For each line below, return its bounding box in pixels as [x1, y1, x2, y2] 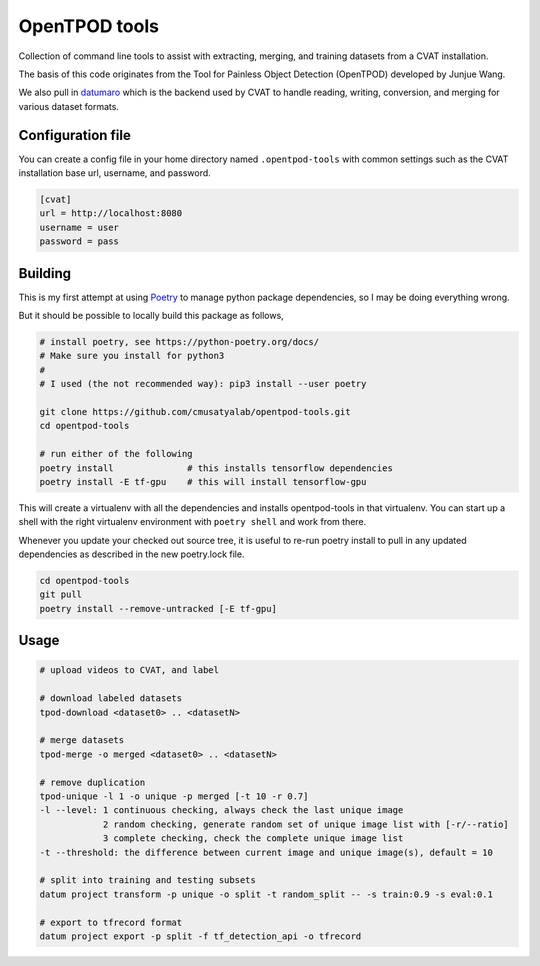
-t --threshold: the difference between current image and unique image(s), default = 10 [39, 846, 494, 858]
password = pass [39, 236, 120, 247]
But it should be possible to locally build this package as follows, [18, 310, 284, 322]
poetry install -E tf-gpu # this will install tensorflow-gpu [39, 476, 367, 487]
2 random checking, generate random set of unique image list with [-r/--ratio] [102, 818, 509, 830]
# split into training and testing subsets [39, 875, 257, 886]
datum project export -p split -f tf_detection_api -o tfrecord [39, 930, 362, 942]
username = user [39, 221, 120, 233]
